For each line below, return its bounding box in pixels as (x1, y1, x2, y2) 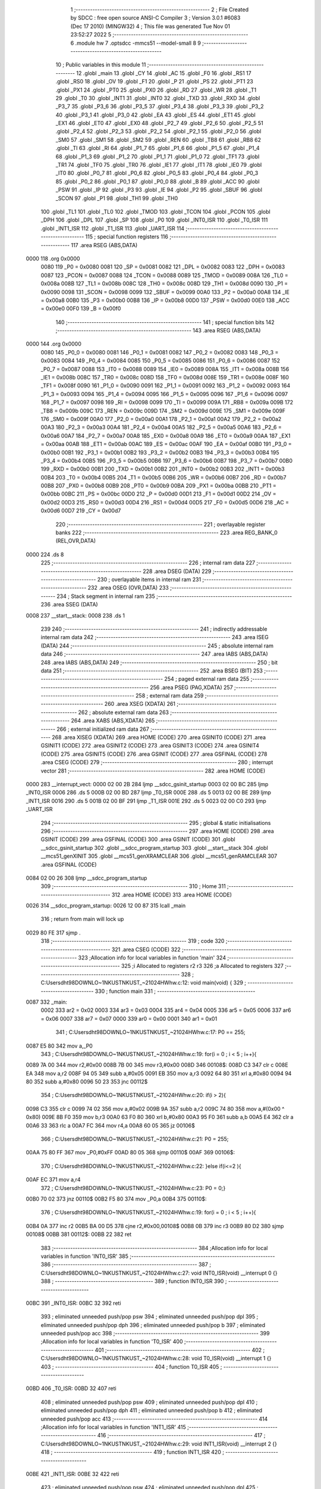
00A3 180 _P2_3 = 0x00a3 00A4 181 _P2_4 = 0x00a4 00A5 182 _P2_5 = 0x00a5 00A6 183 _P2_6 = (40, 423, 282, 431)
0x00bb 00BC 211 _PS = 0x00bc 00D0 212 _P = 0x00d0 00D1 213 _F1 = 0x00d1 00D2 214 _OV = (40, 490, 276, 497)
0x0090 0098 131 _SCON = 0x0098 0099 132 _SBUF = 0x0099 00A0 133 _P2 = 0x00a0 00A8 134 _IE (40, 288, 290, 295)
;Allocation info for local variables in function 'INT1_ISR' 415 (40, 1423, 187, 1431)
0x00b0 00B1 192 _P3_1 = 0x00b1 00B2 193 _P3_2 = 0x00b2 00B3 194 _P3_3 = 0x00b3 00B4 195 (40, 448, 279, 456)
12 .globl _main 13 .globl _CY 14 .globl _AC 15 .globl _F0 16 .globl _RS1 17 (76, 69, 252, 77)
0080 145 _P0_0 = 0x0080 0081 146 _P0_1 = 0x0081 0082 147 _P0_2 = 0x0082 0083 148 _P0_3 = (40, 348, 279, 356)
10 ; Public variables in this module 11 (55, 61, 146, 68)
